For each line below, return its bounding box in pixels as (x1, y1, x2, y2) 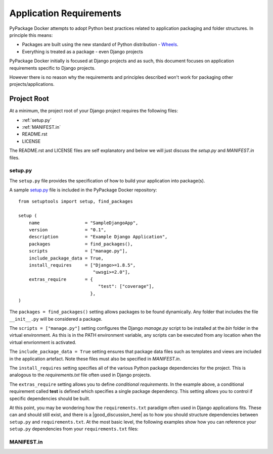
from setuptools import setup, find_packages (18, 198, 133, 205)
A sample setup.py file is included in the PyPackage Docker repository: (9, 187, 157, 193)
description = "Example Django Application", (28, 234, 168, 240)
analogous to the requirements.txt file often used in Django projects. (9, 372, 151, 378)
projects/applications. (9, 81, 55, 87)
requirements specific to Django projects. (9, 65, 96, 71)
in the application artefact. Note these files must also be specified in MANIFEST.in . (9, 356, 181, 362)
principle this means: (9, 32, 53, 38)
